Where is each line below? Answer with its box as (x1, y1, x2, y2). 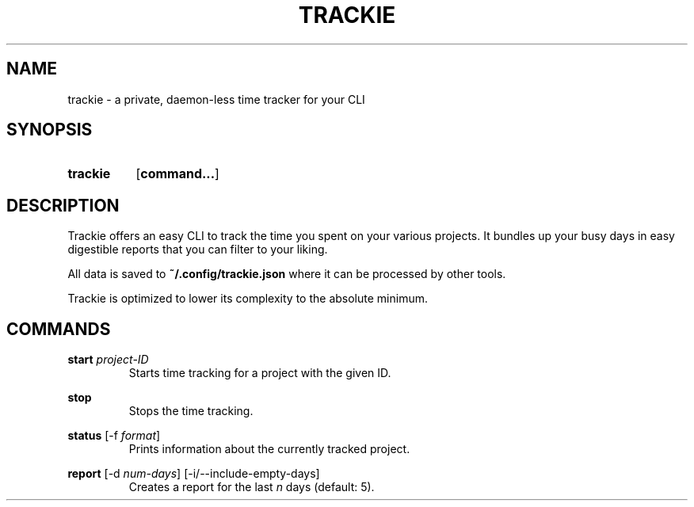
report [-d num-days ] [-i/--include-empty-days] (67, 467, 320, 481)
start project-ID (67, 353, 149, 367)
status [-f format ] (67, 429, 161, 443)
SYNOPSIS (6, 120, 93, 140)
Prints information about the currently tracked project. (128, 442, 410, 456)
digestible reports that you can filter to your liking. (67, 242, 328, 257)
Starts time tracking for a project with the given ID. (128, 366, 391, 380)
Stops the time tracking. (128, 404, 254, 418)
